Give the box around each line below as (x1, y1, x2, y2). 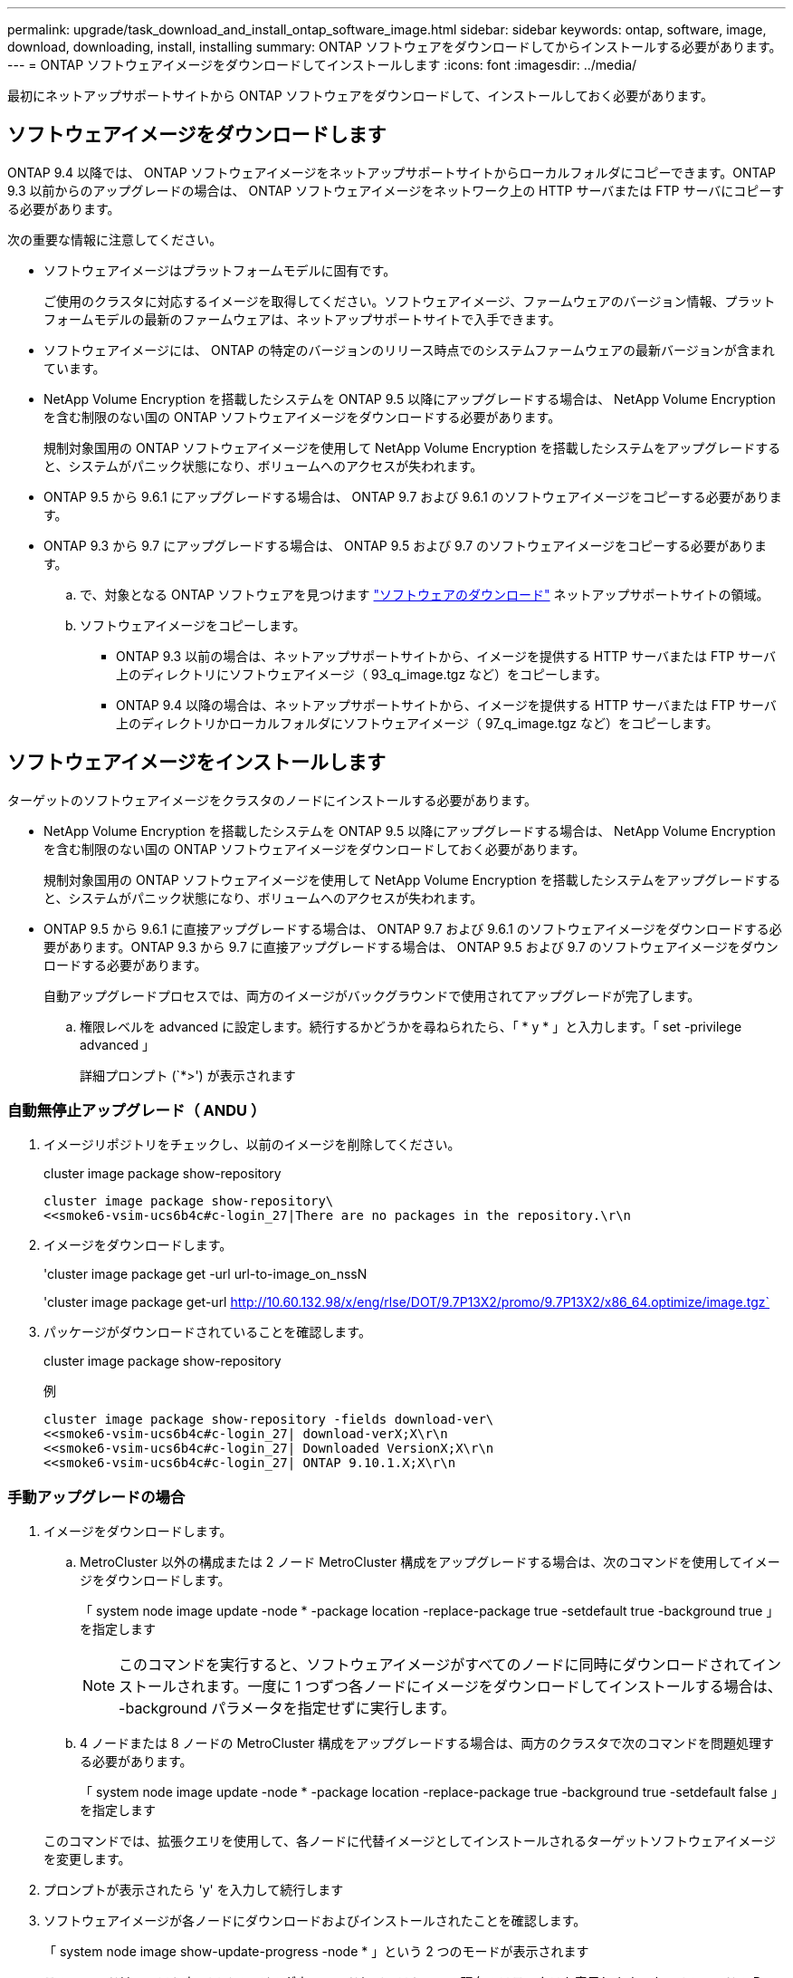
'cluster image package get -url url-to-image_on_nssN (43, 1266, 368, 1282)
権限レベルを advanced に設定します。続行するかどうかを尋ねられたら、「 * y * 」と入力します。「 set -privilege (80, 1018, 742, 1034)
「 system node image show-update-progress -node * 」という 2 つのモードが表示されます (43, 1944, 589, 1960)
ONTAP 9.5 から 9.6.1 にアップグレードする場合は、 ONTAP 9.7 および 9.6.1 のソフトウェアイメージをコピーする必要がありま (43, 488, 782, 504)
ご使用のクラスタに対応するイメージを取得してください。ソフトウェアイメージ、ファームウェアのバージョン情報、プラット (43, 293, 776, 309)
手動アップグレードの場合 (7, 1487, 186, 1506)
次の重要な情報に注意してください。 (7, 231, 223, 247)
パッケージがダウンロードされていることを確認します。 (43, 1324, 371, 1340)
